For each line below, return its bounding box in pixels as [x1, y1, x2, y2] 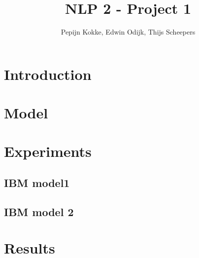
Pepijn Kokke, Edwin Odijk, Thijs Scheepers [61, 27, 196, 37]
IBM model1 [4, 175, 70, 190]
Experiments [4, 141, 92, 161]
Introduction [4, 64, 92, 84]
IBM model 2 [4, 204, 74, 219]
